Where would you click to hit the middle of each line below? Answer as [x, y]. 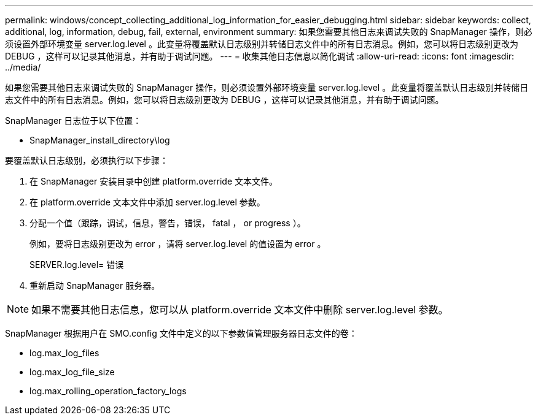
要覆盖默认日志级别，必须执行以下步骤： [87, 160]
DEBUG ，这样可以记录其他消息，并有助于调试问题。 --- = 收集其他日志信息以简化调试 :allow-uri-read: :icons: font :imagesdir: [260, 56]
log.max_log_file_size [72, 372]
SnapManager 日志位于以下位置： [73, 120]
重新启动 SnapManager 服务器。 [95, 285]
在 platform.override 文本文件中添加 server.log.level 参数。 [147, 202]
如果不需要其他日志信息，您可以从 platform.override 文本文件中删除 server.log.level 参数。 [240, 310]
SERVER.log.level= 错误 [77, 265]
